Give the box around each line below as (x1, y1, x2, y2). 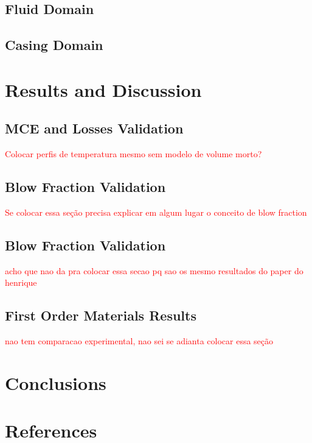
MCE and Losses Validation (5, 119, 184, 138)
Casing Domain (5, 35, 103, 54)
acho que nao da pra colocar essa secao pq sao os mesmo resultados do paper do (5, 264, 303, 277)
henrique (5, 276, 37, 289)
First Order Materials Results (5, 306, 196, 325)
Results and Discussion (5, 77, 202, 102)
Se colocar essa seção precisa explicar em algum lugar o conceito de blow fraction (5, 205, 307, 218)
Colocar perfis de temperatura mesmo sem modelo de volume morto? (5, 147, 262, 160)
